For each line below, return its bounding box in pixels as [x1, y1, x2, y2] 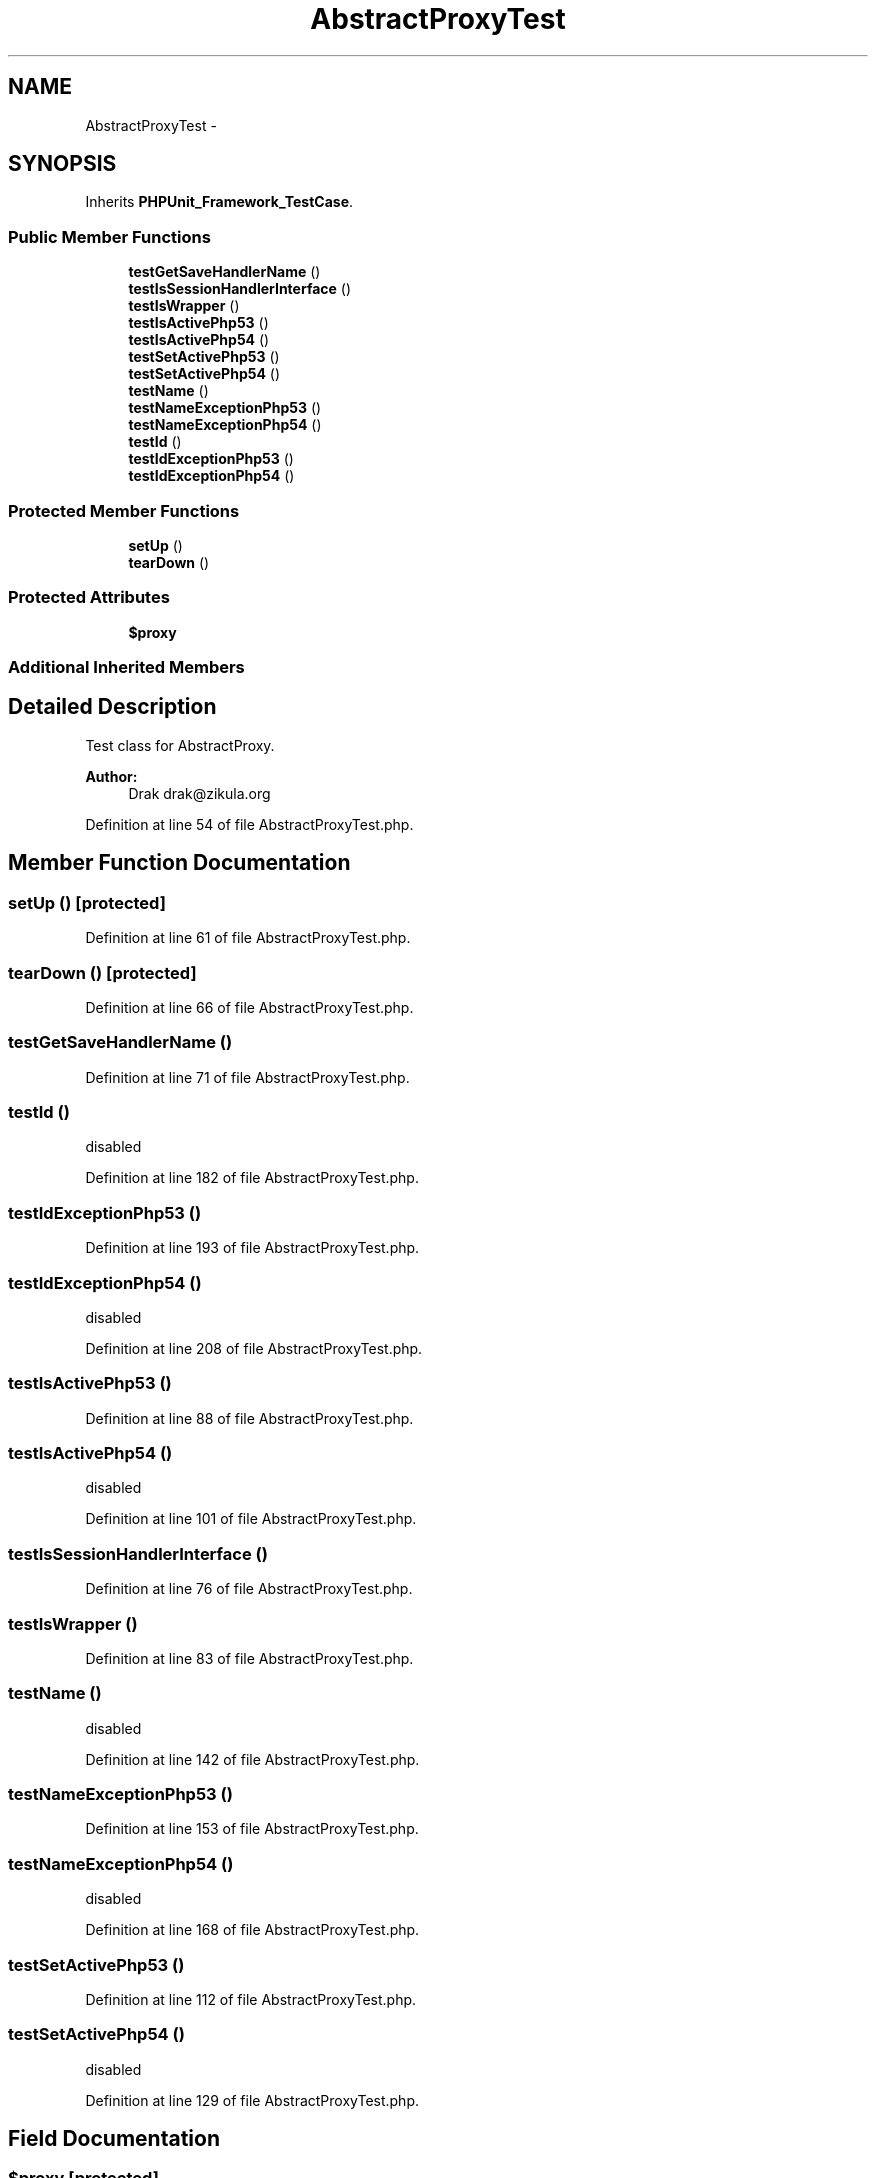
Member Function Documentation [8, 850, 351, 876]
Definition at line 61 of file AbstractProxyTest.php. [85, 929, 411, 947]
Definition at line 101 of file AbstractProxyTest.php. [85, 1510, 417, 1528]
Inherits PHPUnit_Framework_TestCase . [85, 193, 354, 211]
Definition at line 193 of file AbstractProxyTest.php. [85, 1239, 420, 1257]
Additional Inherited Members [8, 657, 245, 678]
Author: [85, 767, 138, 785]
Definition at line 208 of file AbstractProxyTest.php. [85, 1339, 423, 1357]
